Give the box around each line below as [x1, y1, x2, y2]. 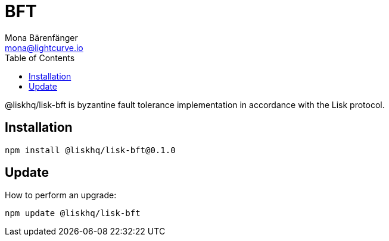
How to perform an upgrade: [5, 190, 117, 201]
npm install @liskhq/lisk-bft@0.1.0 [5, 145, 176, 155]
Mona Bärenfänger [5, 32, 78, 43]
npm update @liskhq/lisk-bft [5, 208, 141, 218]
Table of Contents [5, 52, 75, 63]
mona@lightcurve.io [5, 42, 83, 53]
